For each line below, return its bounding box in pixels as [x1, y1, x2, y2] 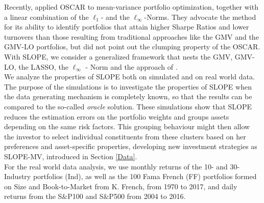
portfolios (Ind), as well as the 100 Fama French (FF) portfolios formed [33, 171, 257, 182]
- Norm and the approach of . [85, 61, 178, 72]
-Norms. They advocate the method [144, 11, 256, 22]
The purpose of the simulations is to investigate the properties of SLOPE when [4, 81, 252, 92]
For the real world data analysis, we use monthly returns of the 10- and [4, 161, 228, 171]
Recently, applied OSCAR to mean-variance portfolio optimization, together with [4, 2, 258, 12]
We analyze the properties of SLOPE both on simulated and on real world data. [4, 71, 255, 82]
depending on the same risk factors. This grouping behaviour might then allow [4, 121, 250, 132]
